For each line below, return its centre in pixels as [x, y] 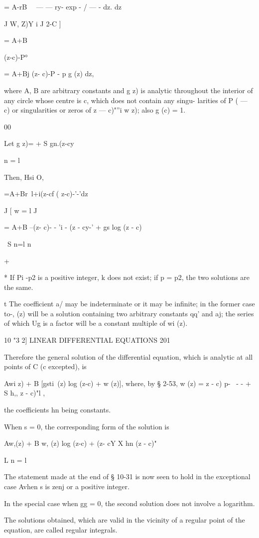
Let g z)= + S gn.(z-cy [39, 143]
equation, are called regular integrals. [61, 529]
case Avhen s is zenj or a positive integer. [67, 486]
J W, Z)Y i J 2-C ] [33, 23]
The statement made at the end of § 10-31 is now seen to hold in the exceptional [127, 476]
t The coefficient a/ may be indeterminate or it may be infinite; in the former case [129, 304]
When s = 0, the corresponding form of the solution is [87, 426]
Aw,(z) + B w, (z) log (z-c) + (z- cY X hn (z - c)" [80, 443]
